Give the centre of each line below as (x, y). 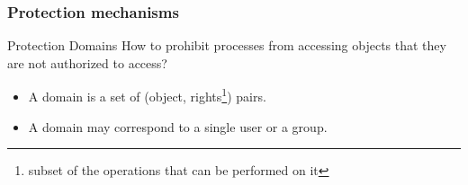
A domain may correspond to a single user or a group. (178, 126)
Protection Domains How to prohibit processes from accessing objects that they (227, 45)
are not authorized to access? (87, 62)
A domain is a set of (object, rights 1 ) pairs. (147, 95)
